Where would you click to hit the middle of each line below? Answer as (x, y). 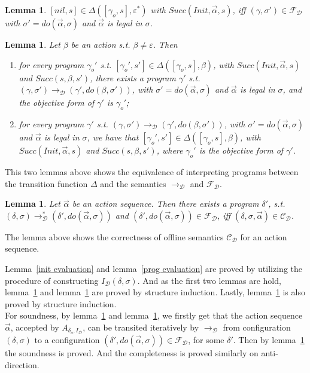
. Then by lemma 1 (269, 340)
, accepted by (35, 327)
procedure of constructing (52, 280)
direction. (22, 364)
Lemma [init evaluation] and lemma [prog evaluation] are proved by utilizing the (154, 268)
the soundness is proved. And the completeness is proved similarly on (132, 353)
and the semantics (133, 183)
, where (170, 150)
